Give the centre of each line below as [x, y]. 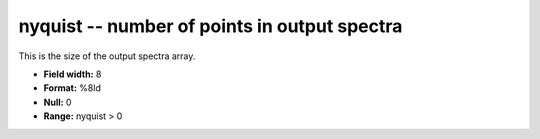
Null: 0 [57, 102]
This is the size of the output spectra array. [107, 56]
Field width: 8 [72, 74]
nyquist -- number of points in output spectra [210, 26]
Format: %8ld [72, 88]
